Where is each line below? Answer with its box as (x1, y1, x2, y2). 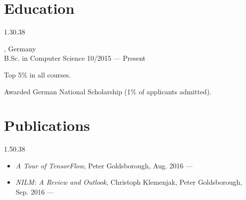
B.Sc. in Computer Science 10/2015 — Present (4, 53, 146, 63)
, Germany (4, 43, 36, 53)
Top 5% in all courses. (4, 69, 71, 80)
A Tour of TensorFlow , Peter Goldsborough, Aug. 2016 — (15, 160, 193, 170)
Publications (4, 115, 90, 135)
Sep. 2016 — (15, 187, 54, 197)
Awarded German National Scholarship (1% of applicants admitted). (4, 86, 212, 96)
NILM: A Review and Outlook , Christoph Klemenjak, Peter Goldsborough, (15, 177, 243, 187)
